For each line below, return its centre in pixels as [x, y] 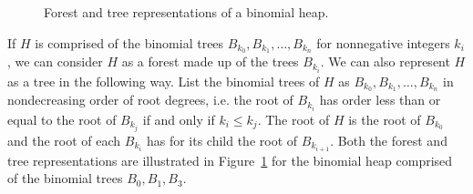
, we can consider [55, 61]
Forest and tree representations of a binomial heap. [186, 12]
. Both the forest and [389, 140]
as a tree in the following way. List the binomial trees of [164, 81]
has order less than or [380, 100]
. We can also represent [385, 61]
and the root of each [64, 140]
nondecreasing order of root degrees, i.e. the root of [150, 100]
